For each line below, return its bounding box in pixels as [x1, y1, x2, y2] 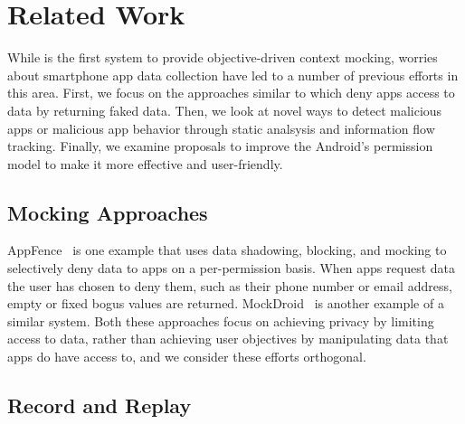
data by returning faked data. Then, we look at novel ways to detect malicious [7, 100, 442, 119]
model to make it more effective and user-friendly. [7, 154, 283, 173]
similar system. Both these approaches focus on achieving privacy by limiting [7, 311, 434, 330]
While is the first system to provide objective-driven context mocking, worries [7, 48, 438, 67]
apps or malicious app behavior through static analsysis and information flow [7, 118, 435, 137]
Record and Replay [7, 391, 192, 419]
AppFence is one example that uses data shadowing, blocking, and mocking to [7, 240, 447, 259]
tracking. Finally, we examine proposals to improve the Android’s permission [7, 137, 433, 155]
